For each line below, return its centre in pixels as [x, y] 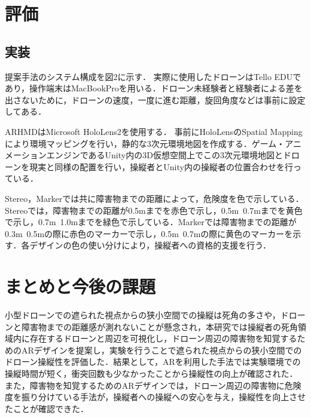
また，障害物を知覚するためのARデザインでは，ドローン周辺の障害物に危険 [153, 385]
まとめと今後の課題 [80, 286]
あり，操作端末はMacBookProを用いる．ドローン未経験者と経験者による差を [154, 88]
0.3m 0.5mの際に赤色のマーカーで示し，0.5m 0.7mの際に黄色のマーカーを [149, 233]
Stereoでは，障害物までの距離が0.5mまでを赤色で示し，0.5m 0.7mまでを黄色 [154, 210]
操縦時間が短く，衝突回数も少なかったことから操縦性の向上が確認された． [151, 373]
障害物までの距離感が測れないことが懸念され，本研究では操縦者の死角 [159, 326]
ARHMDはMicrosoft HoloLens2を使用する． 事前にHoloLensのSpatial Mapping [154, 131]
